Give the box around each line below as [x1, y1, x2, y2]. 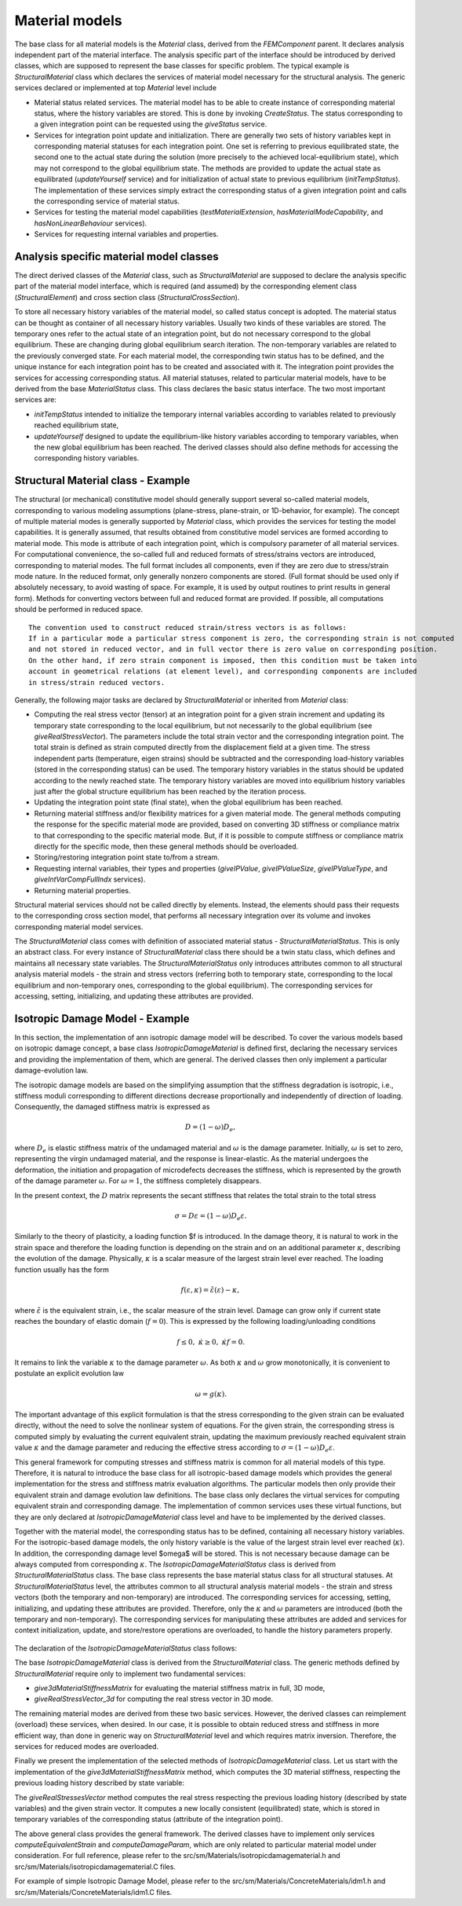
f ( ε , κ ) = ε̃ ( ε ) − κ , [180, 1285, 240, 1294]
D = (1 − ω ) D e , [184, 1123, 235, 1134]
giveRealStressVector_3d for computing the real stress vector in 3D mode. [34, 1694, 274, 1704]
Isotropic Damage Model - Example [14, 1012, 190, 1025]
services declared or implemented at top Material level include [14, 83, 217, 93]
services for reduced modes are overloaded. [14, 1741, 159, 1751]
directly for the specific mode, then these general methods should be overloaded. [34, 841, 299, 851]
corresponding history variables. [34, 453, 140, 463]
